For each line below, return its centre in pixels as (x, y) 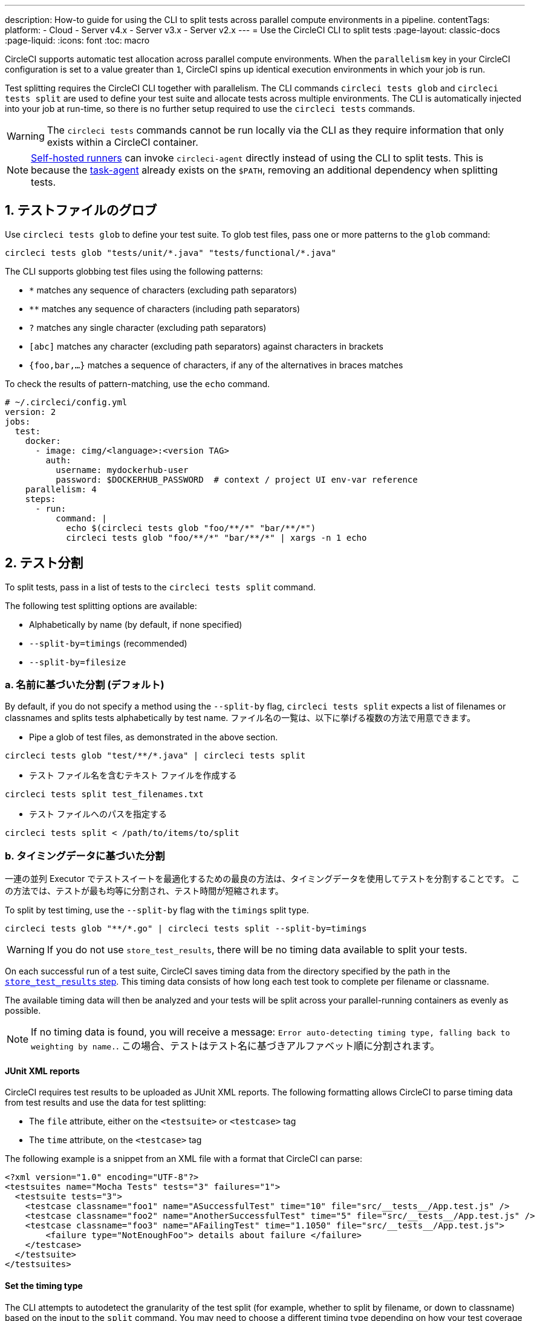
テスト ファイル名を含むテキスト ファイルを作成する (133, 775)
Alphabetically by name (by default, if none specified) (136, 624)
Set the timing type (44, 1286)
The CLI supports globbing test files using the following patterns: (134, 271)
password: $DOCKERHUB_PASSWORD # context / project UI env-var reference (237, 479)
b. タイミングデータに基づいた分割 (85, 856)
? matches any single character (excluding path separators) (148, 327)
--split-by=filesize (78, 662)
